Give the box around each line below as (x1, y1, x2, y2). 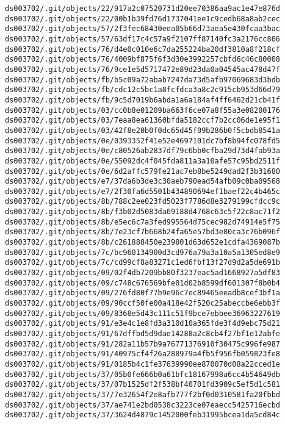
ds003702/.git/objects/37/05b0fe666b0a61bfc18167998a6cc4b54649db (5, 370, 281, 379)
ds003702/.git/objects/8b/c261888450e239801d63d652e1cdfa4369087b (5, 238, 281, 247)
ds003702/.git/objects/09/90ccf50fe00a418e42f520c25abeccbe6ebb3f (5, 299, 281, 308)
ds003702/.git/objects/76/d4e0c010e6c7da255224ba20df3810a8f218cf (5, 45, 281, 54)
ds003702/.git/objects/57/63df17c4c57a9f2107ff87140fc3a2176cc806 (5, 34, 281, 43)
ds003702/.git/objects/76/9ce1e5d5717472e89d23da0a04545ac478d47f (5, 65, 281, 74)
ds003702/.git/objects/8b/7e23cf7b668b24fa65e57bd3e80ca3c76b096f (5, 228, 281, 237)
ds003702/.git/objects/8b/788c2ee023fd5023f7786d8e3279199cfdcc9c (5, 197, 281, 206)
